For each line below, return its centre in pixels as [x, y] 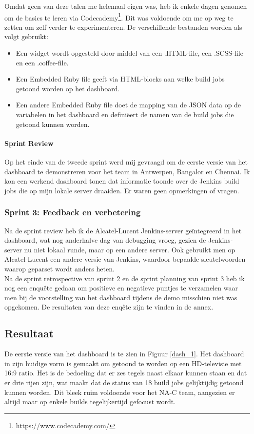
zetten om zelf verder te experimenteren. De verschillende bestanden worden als [123, 27]
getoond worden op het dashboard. [68, 88]
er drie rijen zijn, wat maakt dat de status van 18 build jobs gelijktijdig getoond [124, 382]
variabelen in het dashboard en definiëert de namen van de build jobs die [125, 114]
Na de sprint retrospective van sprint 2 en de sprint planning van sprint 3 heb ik [125, 278]
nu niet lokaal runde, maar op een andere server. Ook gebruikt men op [130, 249]
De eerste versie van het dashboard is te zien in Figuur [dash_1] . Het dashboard [124, 354]
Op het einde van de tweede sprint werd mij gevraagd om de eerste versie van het [126, 161]
